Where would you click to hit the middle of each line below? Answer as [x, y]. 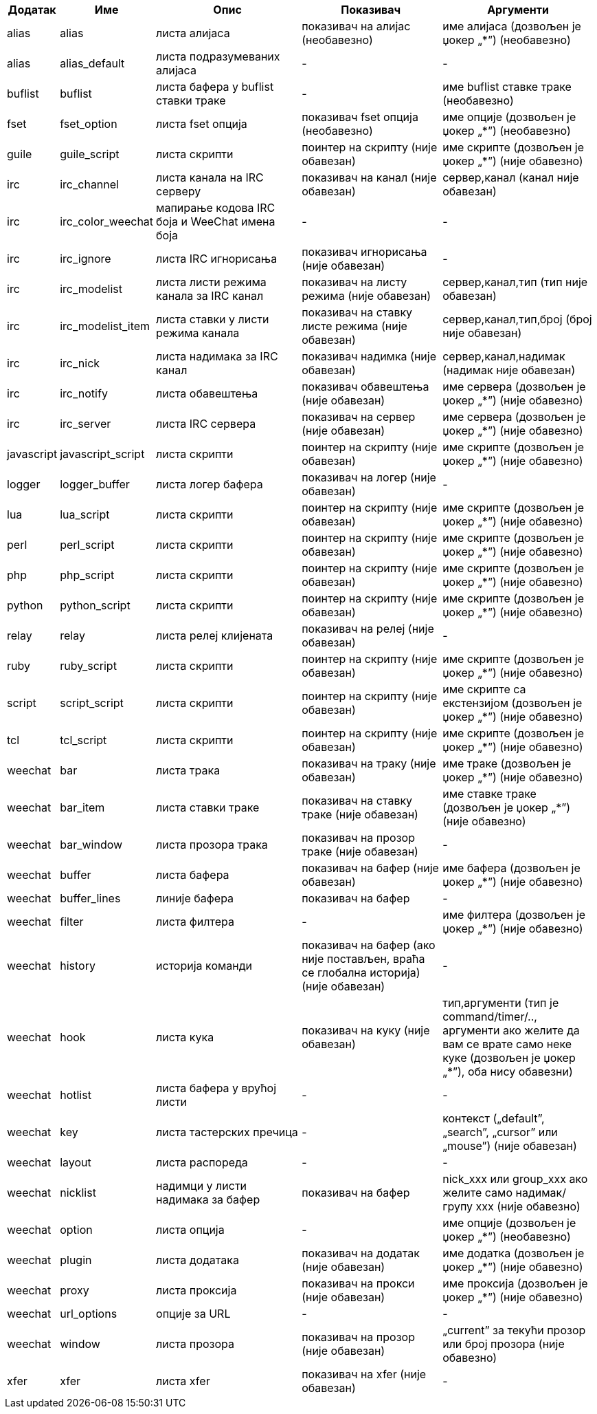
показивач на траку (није [369, 763]
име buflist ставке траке [507, 87]
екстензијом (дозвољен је [512, 703]
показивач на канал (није [369, 177]
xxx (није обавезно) [528, 1206]
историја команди [204, 966]
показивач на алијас [356, 26]
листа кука [185, 1037]
